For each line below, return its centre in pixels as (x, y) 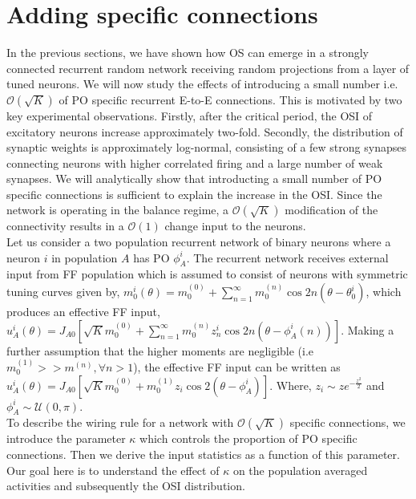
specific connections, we (347, 422)
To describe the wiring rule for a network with (120, 422)
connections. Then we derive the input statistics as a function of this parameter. (203, 454)
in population (85, 257)
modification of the (331, 210)
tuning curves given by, (63, 292)
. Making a (368, 329)
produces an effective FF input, (83, 312)
